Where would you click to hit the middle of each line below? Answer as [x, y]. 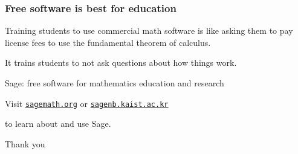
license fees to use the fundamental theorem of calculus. [108, 42]
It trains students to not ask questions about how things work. [121, 63]
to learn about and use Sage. [58, 124]
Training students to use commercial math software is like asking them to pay [149, 30]
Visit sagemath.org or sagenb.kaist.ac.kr [87, 103]
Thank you [25, 143]
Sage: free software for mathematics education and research [115, 83]
